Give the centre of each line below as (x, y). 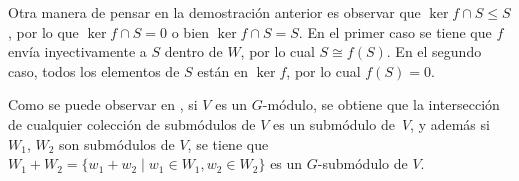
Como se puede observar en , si (103, 104)
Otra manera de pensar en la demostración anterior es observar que (214, 12)
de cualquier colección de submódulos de (132, 123)
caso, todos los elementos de (94, 70)
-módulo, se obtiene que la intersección (381, 104)
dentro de (193, 51)
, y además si (450, 123)
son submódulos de (117, 143)
